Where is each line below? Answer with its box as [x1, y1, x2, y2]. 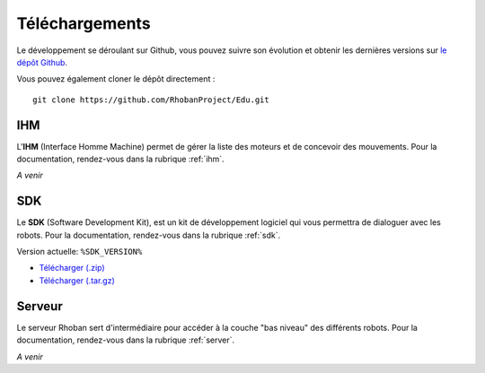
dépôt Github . [16, 56, 67, 67]
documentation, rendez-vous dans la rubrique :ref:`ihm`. [16, 153, 225, 165]
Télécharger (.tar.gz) [39, 274, 116, 286]
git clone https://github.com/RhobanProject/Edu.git [32, 94, 269, 105]
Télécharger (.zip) [39, 263, 105, 273]
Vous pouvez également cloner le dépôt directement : [16, 74, 216, 84]
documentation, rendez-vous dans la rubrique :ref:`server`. [16, 334, 235, 345]
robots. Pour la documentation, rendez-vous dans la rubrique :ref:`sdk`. [16, 230, 281, 240]
